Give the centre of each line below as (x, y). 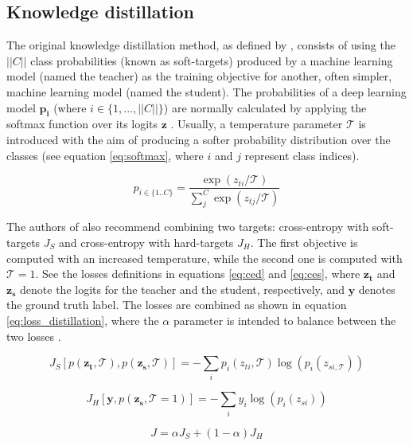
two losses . (34, 336)
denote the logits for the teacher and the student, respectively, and (182, 289)
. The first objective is (304, 242)
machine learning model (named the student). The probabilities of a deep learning (206, 91)
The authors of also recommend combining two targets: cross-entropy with (188, 227)
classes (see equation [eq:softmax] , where (105, 155)
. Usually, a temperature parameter (257, 124)
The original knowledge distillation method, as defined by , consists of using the (201, 45)
